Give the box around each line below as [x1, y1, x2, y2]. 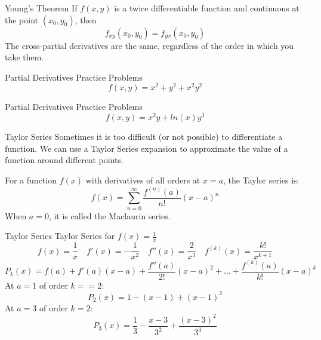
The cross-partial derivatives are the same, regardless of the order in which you [5, 39, 294, 51]
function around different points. [5, 154, 124, 166]
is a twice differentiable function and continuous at [114, 2, 300, 14]
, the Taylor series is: [223, 173, 300, 186]
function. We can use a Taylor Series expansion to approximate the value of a [5, 142, 288, 154]
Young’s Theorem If [5, 2, 78, 14]
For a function [5, 173, 57, 186]
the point [5, 13, 39, 26]
